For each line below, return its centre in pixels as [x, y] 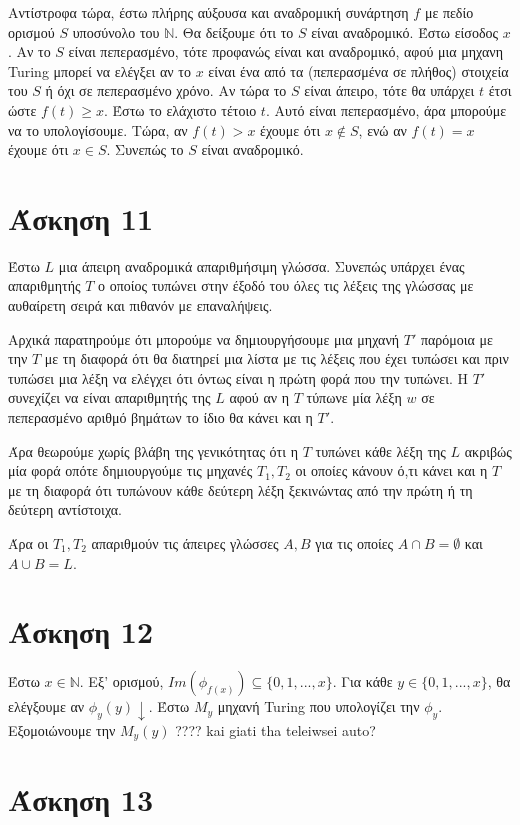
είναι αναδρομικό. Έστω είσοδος [405, 31]
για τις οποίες [354, 543]
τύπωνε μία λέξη [354, 397]
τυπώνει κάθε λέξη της [380, 450]
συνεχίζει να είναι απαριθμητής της [109, 397]
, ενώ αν [382, 129]
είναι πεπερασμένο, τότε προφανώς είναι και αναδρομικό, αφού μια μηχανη [285, 51]
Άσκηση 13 [81, 799]
